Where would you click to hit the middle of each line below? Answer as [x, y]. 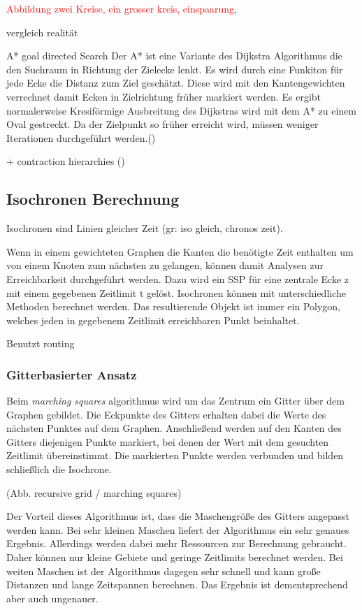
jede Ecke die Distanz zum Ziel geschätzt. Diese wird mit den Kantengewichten [176, 83]
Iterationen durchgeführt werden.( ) [81, 137]
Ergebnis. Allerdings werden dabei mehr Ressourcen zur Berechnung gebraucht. [176, 543]
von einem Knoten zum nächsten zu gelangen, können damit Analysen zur [165, 265]
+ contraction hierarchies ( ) [66, 161]
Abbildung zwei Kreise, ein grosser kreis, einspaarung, [122, 8]
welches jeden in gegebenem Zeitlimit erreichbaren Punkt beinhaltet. [153, 320]
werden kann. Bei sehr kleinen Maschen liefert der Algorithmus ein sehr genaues [178, 529]
